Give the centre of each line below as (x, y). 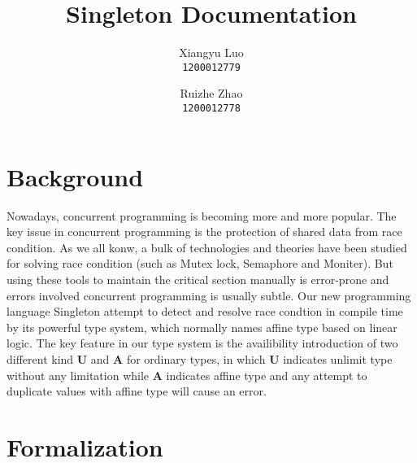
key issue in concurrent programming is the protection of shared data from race (204, 231)
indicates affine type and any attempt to (267, 375)
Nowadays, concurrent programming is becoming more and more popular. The (202, 215)
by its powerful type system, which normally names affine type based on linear (202, 327)
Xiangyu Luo (211, 52)
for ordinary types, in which (196, 358)
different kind (40, 358)
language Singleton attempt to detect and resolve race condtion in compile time (205, 311)
